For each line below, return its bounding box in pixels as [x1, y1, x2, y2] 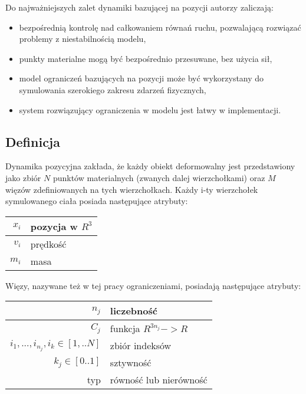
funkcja [110, 321, 140, 336]
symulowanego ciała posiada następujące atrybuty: [5, 195, 188, 207]
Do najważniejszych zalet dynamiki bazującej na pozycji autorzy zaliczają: [5, 1, 274, 13]
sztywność [110, 356, 152, 370]
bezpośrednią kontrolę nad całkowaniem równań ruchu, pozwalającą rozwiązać [19, 21, 301, 33]
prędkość [30, 237, 67, 251]
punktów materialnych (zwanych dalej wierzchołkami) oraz [52, 171, 265, 183]
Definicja [5, 132, 60, 150]
